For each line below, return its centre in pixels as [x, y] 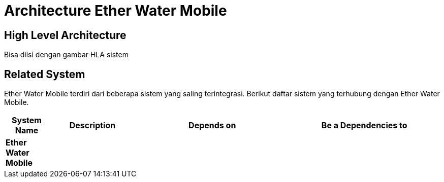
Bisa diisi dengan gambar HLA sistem [66, 55]
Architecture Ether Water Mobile [116, 11]
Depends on [212, 125]
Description [92, 125]
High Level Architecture [65, 35]
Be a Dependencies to [364, 125]
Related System [45, 74]
